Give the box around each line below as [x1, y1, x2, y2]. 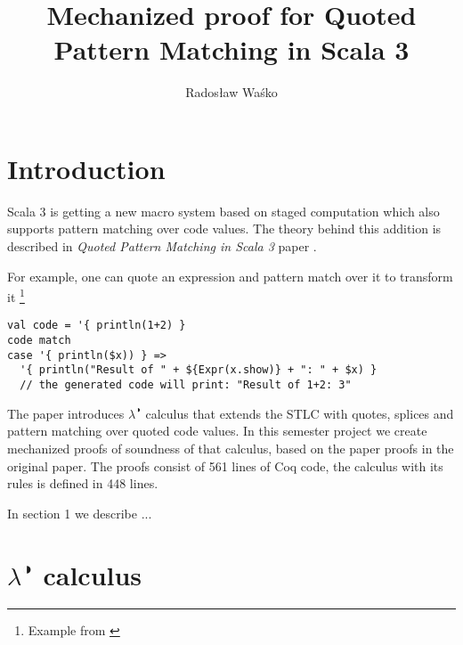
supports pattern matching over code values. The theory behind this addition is [7, 219, 442, 238]
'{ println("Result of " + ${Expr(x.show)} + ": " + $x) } [20, 363, 378, 377]
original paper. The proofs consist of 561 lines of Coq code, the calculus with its [7, 456, 443, 475]
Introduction [7, 150, 166, 186]
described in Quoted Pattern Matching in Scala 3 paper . [7, 237, 317, 256]
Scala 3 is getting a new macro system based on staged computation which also [7, 201, 440, 220]
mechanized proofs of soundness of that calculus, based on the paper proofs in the [7, 438, 454, 457]
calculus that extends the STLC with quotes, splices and [145, 404, 454, 422]
